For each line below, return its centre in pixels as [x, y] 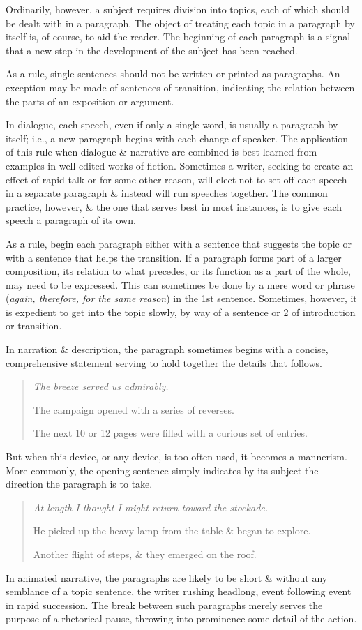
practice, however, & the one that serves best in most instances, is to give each [174, 206]
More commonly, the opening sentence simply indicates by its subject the [162, 470]
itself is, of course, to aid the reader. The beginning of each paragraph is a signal [178, 37]
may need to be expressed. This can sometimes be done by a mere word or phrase [180, 284]
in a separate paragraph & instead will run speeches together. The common [167, 193]
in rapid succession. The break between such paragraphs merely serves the [164, 605]
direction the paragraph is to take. [79, 484]
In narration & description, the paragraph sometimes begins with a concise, [167, 349]
